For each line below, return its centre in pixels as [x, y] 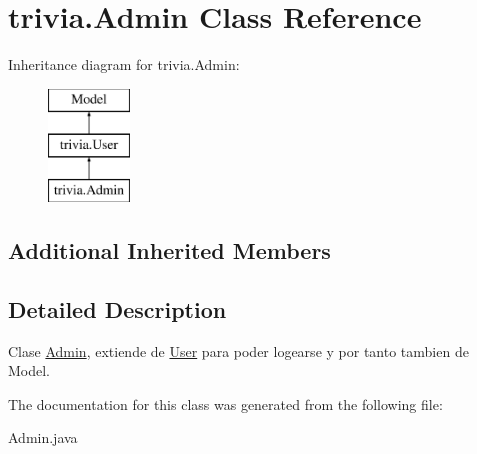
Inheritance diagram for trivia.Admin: [124, 64]
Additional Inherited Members [169, 250]
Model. [29, 370]
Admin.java [43, 437]
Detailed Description [117, 308]
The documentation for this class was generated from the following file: [225, 403]
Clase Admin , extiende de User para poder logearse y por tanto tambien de [238, 350]
